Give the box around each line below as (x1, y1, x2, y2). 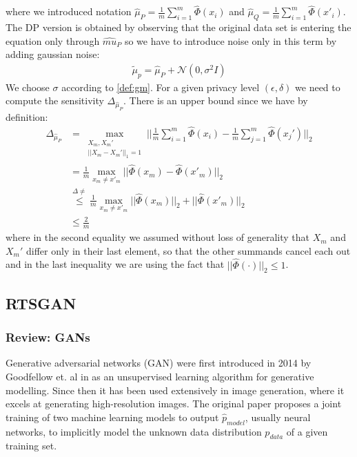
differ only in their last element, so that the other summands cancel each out (26, 243, 351, 257)
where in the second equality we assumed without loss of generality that (6, 230, 310, 244)
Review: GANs (6, 329, 90, 346)
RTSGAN (6, 292, 76, 313)
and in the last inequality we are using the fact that (6, 257, 225, 271)
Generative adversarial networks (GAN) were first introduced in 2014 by (6, 356, 312, 370)
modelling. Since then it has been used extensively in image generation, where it (6, 382, 345, 397)
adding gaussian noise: (6, 47, 100, 61)
